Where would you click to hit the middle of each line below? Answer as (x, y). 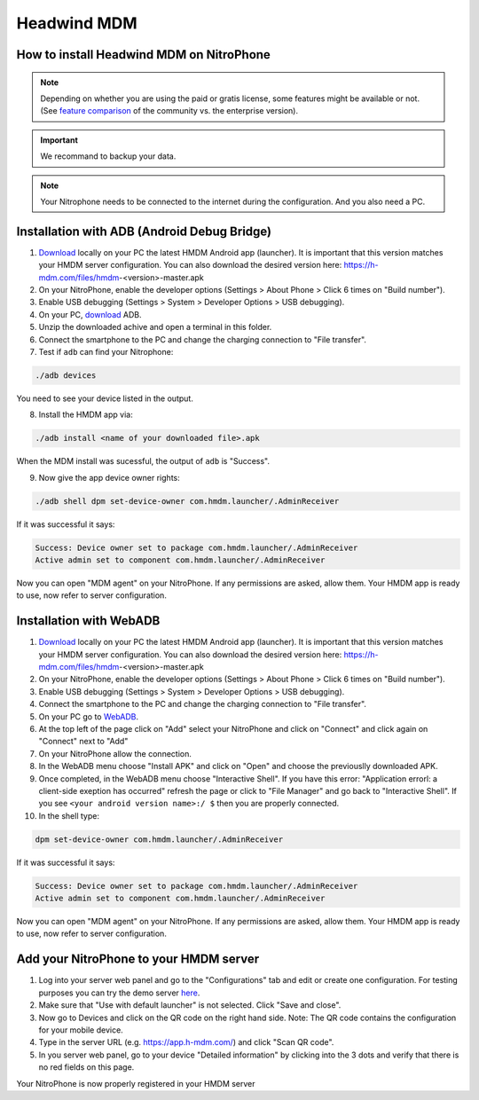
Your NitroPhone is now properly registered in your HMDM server (136, 1083)
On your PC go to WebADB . (89, 716)
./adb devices (66, 375)
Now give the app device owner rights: (110, 477)
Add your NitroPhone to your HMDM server (138, 959)
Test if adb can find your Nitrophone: (106, 351)
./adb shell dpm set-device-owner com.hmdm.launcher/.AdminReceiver (187, 501)
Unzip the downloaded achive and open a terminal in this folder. (155, 327)
